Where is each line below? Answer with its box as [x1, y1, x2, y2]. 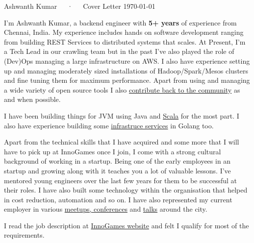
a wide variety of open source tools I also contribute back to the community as [4, 84, 240, 95]
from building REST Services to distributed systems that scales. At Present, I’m [4, 36, 246, 47]
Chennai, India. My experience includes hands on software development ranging [4, 27, 244, 37]
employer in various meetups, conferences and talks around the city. [4, 204, 207, 214]
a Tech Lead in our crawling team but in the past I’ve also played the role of [4, 46, 234, 56]
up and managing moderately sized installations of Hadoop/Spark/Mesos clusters [4, 65, 249, 75]
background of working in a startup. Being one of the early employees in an [4, 156, 231, 166]
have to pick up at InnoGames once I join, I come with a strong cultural [4, 146, 221, 156]
